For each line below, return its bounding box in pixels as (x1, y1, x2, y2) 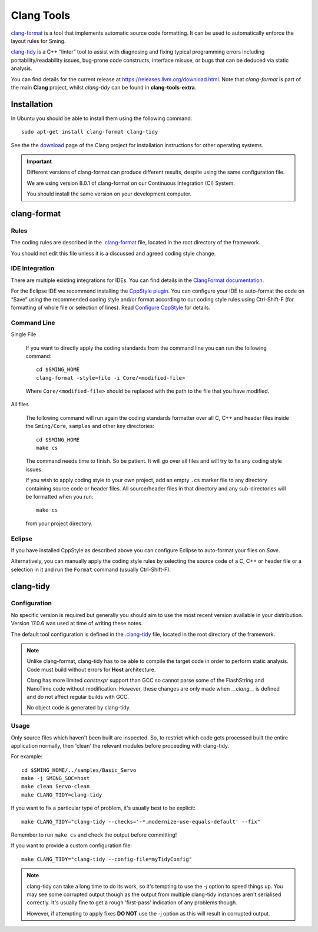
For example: (11, 753, 43, 760)
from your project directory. (25, 520, 93, 527)
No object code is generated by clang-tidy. (26, 704, 131, 711)
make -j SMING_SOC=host (21, 775, 90, 782)
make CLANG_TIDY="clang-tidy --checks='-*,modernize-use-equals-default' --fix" (21, 818, 261, 825)
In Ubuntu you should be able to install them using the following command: (11, 115, 193, 122)
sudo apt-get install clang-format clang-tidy (21, 128, 158, 135)
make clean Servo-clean (21, 783, 90, 790)
